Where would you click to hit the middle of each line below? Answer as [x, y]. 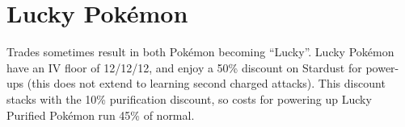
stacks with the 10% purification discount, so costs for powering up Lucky [189, 98]
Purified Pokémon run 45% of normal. [101, 115]
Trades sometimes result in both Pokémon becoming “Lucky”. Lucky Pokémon [200, 52]
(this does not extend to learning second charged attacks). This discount [206, 83]
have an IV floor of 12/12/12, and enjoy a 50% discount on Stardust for [184, 67]
